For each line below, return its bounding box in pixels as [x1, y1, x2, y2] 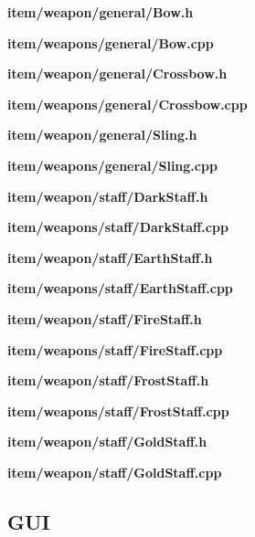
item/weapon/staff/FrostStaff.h [7, 371, 209, 390]
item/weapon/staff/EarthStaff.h [7, 247, 213, 267]
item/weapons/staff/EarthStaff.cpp [7, 279, 233, 298]
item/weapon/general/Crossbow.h [7, 64, 228, 83]
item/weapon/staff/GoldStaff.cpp [7, 462, 222, 481]
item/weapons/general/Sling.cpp [7, 155, 218, 174]
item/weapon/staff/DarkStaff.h [7, 186, 208, 205]
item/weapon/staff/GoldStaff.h [7, 432, 207, 451]
